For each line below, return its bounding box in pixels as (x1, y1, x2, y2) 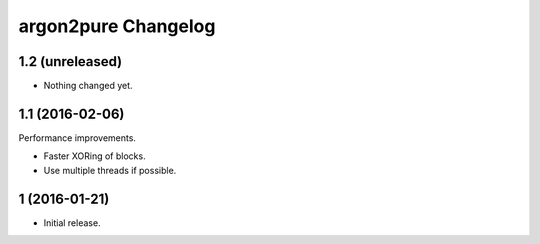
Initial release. (43, 216, 101, 229)
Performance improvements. (18, 131, 137, 144)
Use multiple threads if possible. (43, 164, 177, 176)
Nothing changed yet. (43, 80, 134, 92)
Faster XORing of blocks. (43, 150, 146, 162)
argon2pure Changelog (18, 15, 216, 37)
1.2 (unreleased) (18, 53, 123, 70)
